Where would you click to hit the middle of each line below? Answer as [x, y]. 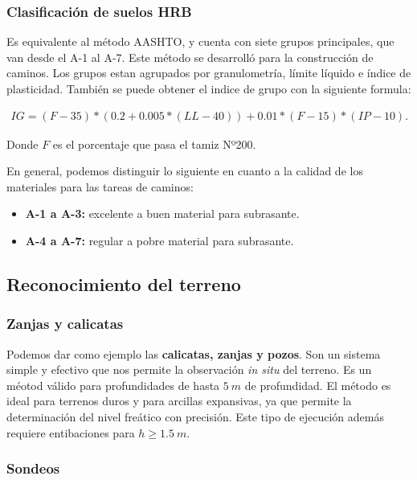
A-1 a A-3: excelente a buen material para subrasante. [162, 213]
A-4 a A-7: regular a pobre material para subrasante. [159, 240]
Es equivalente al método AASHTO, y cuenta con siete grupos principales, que [200, 41]
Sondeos [33, 468]
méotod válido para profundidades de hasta [113, 385]
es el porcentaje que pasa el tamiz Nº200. [154, 144]
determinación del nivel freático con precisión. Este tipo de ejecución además [195, 416]
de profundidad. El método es [318, 385]
